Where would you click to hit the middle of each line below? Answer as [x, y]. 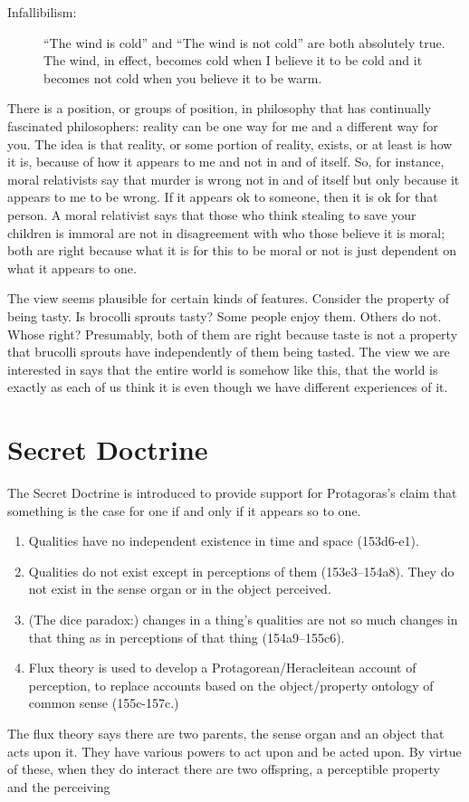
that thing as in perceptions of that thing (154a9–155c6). [187, 637]
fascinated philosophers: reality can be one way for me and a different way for [223, 125]
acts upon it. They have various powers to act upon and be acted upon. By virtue [234, 751]
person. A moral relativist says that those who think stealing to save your [212, 214]
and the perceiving [59, 786]
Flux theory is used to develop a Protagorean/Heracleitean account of [222, 668]
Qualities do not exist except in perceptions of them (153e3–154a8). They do [241, 571]
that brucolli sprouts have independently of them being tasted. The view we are [229, 352]
